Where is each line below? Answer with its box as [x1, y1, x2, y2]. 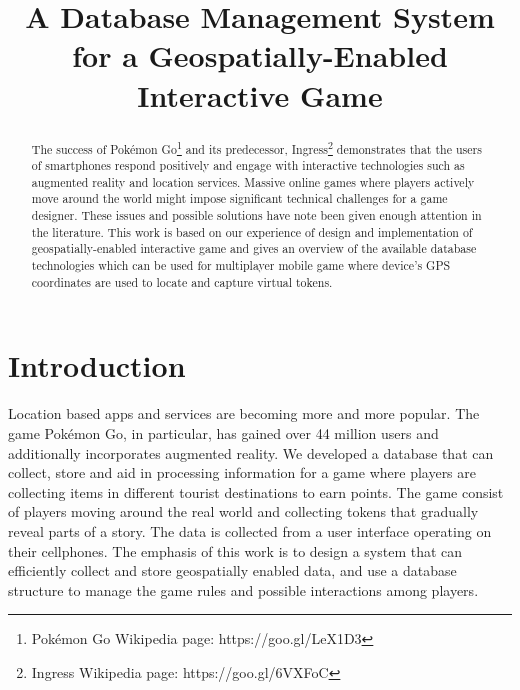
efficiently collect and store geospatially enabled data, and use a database [8, 560, 457, 581]
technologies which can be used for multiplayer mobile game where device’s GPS [31, 257, 451, 274]
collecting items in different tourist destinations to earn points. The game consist [8, 481, 504, 502]
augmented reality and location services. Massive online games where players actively [31, 173, 475, 190]
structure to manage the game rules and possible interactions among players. [8, 579, 479, 600]
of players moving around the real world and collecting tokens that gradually [8, 501, 479, 522]
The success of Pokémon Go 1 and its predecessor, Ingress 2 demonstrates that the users [31, 137, 482, 157]
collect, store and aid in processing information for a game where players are [8, 462, 477, 483]
